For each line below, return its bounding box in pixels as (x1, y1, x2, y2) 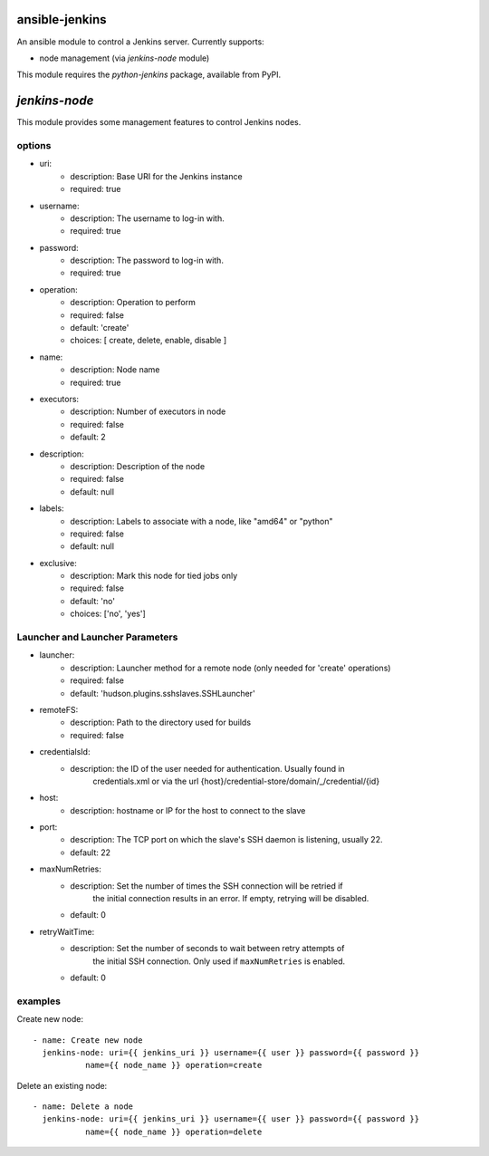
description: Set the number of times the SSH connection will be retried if (70, 880, 343, 891)
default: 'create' (70, 323, 129, 333)
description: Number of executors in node (70, 406, 226, 417)
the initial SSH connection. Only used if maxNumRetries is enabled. (92, 956, 346, 967)
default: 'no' (70, 595, 115, 606)
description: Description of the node (70, 460, 206, 471)
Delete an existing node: (16, 1080, 108, 1091)
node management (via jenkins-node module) (39, 53, 210, 63)
